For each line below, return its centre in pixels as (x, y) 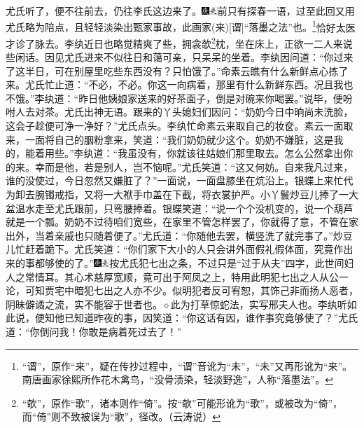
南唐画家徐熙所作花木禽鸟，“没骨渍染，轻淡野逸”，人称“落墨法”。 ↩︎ (177, 379)
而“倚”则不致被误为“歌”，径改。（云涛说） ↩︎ (121, 416)
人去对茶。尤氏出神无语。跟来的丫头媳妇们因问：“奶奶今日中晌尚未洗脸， (184, 112)
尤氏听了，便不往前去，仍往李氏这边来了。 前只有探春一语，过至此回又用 (180, 11)
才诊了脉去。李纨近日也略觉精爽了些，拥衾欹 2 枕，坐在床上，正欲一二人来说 (179, 42)
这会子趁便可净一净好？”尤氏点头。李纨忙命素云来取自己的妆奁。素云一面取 (180, 126)
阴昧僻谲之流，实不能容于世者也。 (84, 304)
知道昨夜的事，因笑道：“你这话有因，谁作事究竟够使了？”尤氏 (216, 318)
